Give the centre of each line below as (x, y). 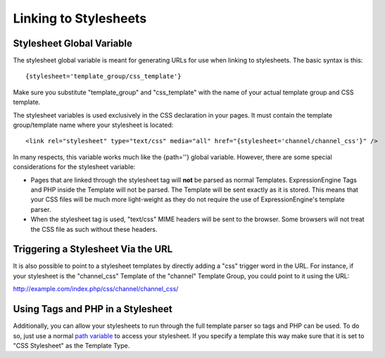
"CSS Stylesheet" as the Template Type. (71, 345)
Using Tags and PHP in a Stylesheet (93, 309)
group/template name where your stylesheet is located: (93, 125)
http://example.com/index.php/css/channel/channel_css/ (96, 289)
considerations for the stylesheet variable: (74, 167)
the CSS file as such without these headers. (94, 229)
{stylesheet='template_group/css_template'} (104, 76)
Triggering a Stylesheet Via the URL (93, 249)
